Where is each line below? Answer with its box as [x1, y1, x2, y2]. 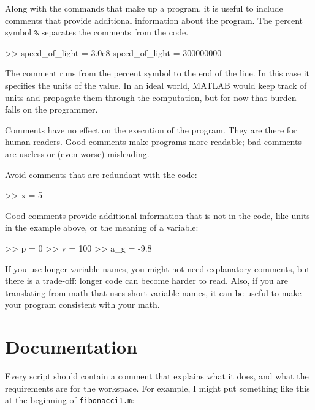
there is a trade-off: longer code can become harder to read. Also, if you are [5, 274, 288, 287]
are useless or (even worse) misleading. [5, 147, 150, 160]
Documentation [5, 334, 138, 359]
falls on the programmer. [5, 103, 98, 116]
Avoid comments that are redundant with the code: [5, 168, 197, 181]
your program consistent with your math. [5, 298, 160, 311]
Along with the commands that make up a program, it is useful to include [5, 2, 283, 14]
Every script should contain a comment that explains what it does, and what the [5, 370, 309, 382]
